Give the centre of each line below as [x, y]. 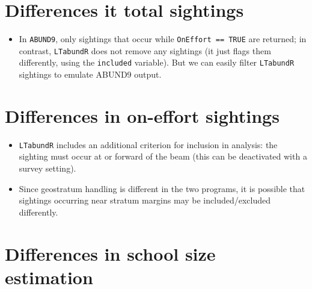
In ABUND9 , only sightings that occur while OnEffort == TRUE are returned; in [163, 39]
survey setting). [47, 168]
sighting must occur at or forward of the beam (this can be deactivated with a [163, 156]
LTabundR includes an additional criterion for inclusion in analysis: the [148, 144]
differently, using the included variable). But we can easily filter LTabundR [157, 62]
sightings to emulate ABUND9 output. [90, 74]
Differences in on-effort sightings [142, 115]
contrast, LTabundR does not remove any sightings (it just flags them [145, 50]
